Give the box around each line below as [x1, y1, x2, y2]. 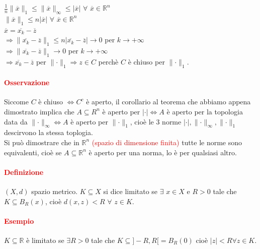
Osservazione [4, 77, 50, 88]
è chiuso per [128, 56, 165, 67]
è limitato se [26, 234, 64, 245]
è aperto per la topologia [166, 106, 243, 116]
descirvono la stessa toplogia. [4, 127, 93, 138]
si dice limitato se [103, 185, 158, 196]
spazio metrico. [31, 185, 78, 196]
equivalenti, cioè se [4, 147, 62, 157]
